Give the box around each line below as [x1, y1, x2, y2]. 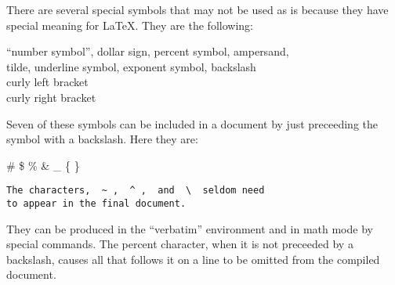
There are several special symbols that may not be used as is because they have [6, 2, 389, 17]
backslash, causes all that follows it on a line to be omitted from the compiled [6, 251, 380, 267]
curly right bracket [6, 88, 96, 105]
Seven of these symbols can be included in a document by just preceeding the [6, 115, 378, 132]
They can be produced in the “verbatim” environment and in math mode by [6, 220, 373, 236]
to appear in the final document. [6, 198, 187, 209]
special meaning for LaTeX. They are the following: [6, 16, 253, 33]
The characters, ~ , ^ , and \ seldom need [6, 185, 265, 197]
